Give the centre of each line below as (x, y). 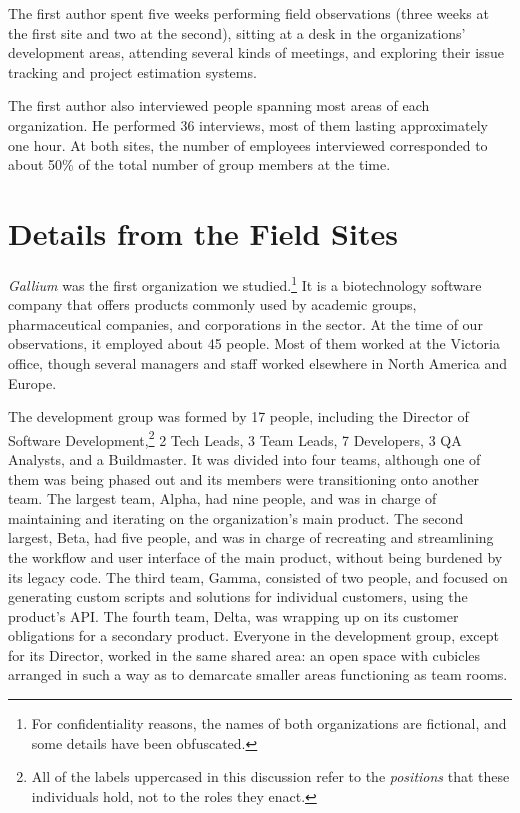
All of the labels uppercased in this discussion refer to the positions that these (270, 776)
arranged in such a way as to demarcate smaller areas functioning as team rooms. (258, 674)
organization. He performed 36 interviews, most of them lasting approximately (248, 124)
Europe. (32, 382)
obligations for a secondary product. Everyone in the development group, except (253, 635)
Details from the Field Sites (203, 232)
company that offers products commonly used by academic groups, (212, 304)
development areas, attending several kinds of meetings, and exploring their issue (256, 52)
